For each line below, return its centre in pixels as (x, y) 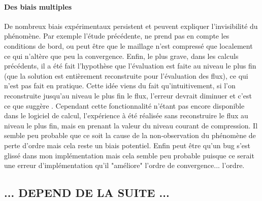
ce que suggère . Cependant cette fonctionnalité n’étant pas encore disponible (124, 105)
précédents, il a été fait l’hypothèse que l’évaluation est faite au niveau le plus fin (130, 66)
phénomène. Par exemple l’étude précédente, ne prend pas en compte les (117, 36)
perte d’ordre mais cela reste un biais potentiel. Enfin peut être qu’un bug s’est (127, 145)
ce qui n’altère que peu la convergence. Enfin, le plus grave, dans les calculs (121, 56)
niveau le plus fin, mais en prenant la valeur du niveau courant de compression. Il (131, 125)
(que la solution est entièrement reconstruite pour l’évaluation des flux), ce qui (126, 75)
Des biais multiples (38, 6)
